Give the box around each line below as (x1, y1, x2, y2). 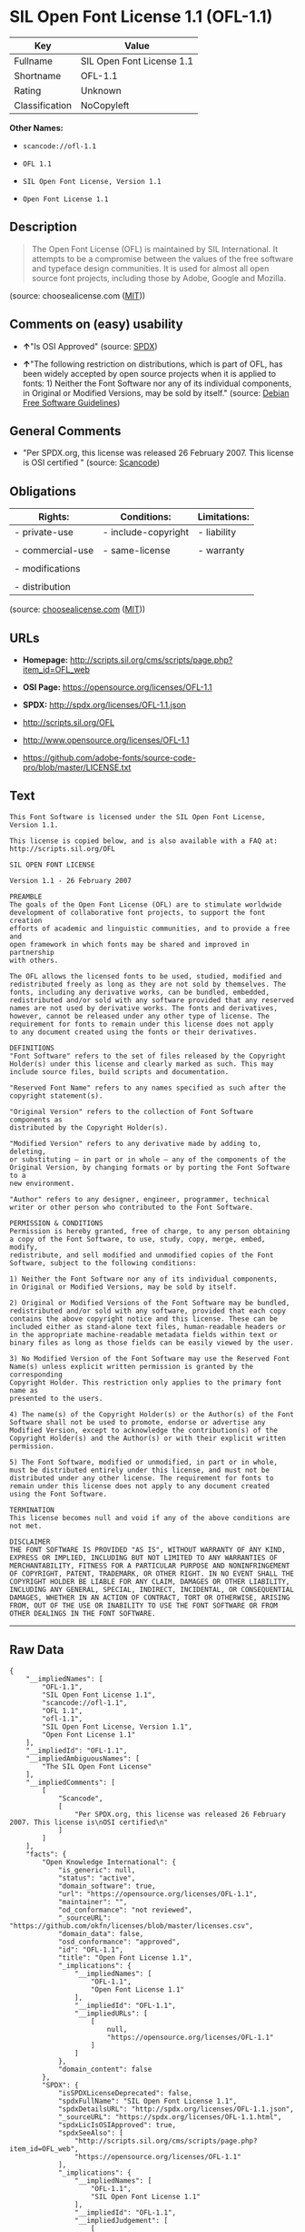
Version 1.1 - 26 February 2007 (9, 876, 132, 885)
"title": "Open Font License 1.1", (57, 1953, 193, 1963)
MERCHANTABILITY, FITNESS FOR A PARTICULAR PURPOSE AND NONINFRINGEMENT (9, 1561, 290, 1570)
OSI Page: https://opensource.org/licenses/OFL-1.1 (22, 682, 212, 693)
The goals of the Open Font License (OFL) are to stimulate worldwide (9, 899, 282, 909)
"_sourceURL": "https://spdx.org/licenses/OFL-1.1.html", (57, 2112, 282, 2122)
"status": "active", (57, 1873, 136, 1882)
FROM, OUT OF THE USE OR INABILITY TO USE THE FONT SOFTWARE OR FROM (9, 1600, 279, 1610)
